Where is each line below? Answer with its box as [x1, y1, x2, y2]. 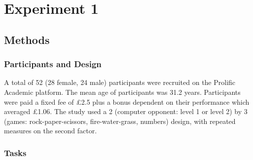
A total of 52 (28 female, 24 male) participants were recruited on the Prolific [4, 77, 236, 87]
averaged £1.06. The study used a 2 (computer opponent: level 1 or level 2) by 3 [4, 106, 248, 117]
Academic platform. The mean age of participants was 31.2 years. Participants [4, 86, 241, 97]
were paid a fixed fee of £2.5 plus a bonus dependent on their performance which [4, 96, 250, 107]
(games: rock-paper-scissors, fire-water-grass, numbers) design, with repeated [4, 116, 236, 126]
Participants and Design [4, 58, 102, 70]
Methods [4, 32, 50, 47]
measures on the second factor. [4, 125, 97, 136]
